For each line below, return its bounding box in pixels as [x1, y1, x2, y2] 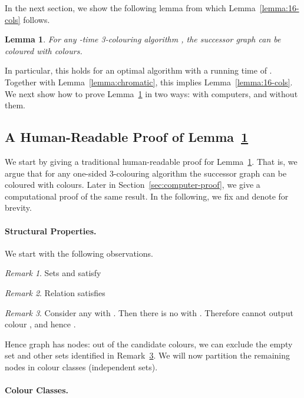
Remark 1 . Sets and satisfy [5, 267, 101, 279]
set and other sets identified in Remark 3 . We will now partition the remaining [5, 349, 290, 361]
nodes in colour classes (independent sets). [5, 360, 158, 373]
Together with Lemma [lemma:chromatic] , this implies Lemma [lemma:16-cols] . [5, 75, 293, 88]
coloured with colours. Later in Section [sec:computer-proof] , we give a [5, 178, 260, 191]
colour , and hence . [5, 318, 76, 330]
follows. [23, 13, 50, 25]
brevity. [5, 201, 32, 214]
